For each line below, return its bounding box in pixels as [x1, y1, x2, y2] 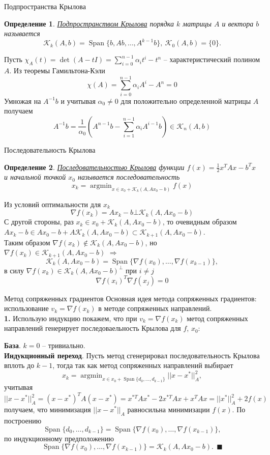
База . [4, 340, 21, 351]
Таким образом [4, 237, 50, 247]
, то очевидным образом [162, 216, 237, 227]
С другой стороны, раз [4, 216, 74, 227]
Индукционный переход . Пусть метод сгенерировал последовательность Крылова [4, 350, 260, 360]
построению [4, 415, 42, 425]
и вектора [222, 18, 254, 29]
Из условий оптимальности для [4, 198, 101, 209]
